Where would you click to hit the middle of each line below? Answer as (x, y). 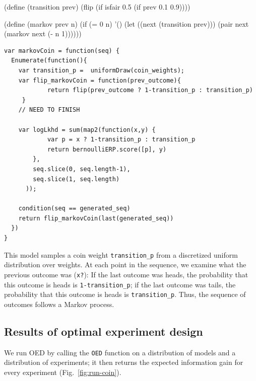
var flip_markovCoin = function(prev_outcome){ (100, 80)
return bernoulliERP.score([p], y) (107, 149)
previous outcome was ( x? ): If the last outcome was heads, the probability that (126, 274)
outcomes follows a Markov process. (59, 304)
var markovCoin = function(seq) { (62, 51)
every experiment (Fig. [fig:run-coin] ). (63, 372)
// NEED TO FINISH (49, 110)
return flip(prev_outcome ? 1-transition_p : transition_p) (150, 90)
